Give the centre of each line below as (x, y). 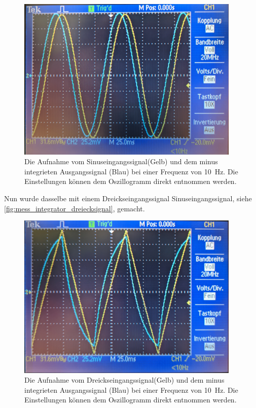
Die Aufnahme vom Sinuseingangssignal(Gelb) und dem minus (121, 161)
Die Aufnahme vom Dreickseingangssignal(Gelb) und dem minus (124, 380)
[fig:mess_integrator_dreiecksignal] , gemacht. (75, 208)
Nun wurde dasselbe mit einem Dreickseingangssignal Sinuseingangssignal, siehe (128, 198)
